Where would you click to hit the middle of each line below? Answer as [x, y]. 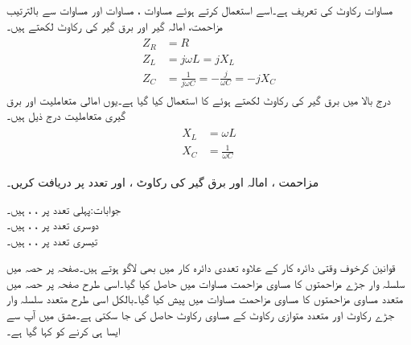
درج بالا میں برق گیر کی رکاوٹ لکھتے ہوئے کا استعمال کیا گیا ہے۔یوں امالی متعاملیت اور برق [199, 99]
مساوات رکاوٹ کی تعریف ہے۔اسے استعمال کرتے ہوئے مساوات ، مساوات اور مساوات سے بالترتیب [200, 10]
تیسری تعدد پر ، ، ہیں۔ [52, 240]
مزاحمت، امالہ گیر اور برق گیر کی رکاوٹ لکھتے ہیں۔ [115, 25]
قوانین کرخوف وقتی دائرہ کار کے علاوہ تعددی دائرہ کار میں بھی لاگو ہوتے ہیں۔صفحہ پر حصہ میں [201, 267]
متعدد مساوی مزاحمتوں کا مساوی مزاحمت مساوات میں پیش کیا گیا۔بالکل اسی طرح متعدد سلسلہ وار [205, 299]
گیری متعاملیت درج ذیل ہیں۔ [66, 115]
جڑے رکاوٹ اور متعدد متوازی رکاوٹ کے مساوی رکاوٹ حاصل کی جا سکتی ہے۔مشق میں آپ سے [201, 315]
